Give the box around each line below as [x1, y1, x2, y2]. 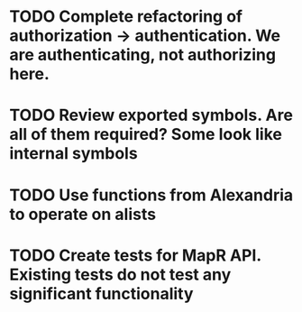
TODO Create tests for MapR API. [9, 245, 261, 265]
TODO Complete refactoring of [9, 6, 243, 27]
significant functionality [9, 283, 194, 304]
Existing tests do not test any [9, 264, 232, 285]
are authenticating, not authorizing [9, 45, 277, 65]
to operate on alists [9, 204, 156, 225]
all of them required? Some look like [9, 124, 282, 145]
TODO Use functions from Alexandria [9, 185, 294, 205]
